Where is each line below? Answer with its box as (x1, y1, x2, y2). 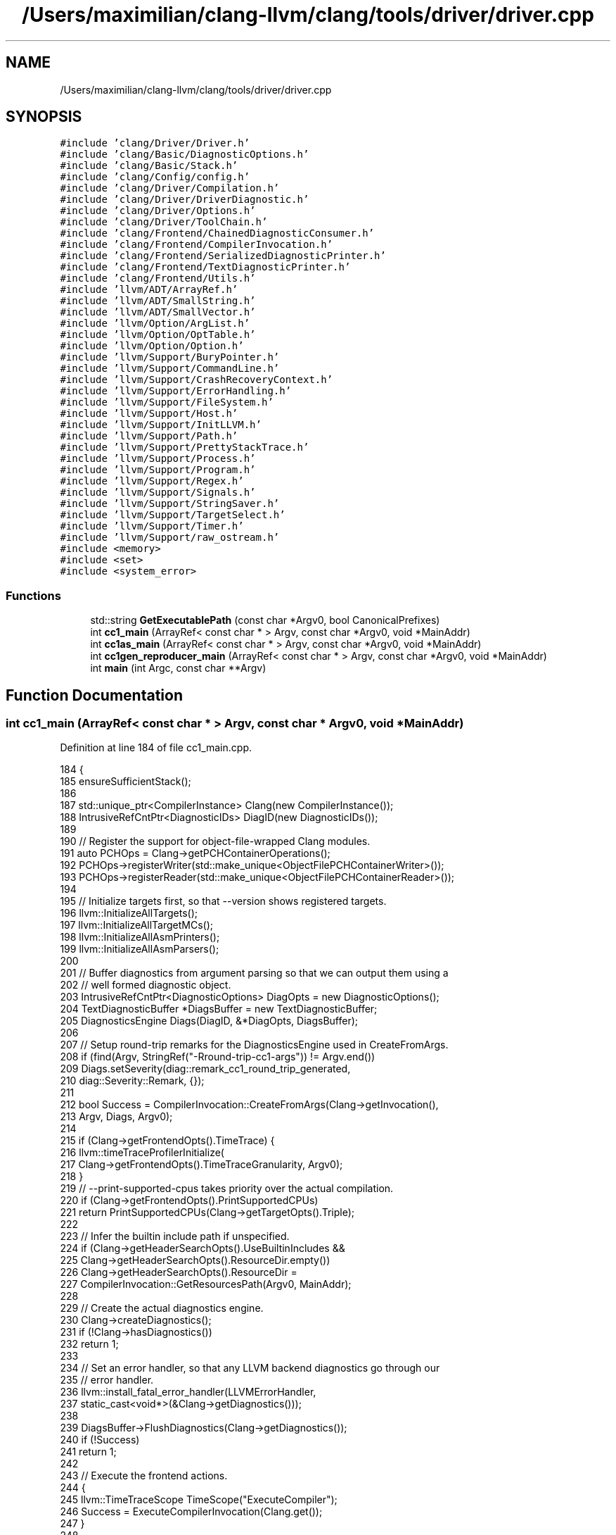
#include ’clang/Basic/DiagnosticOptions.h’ (60, 149, 309, 161)
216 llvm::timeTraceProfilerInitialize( (60, 1146, 224, 1159)
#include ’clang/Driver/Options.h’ (60, 205, 256, 217)
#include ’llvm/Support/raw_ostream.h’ (60, 532, 280, 544)
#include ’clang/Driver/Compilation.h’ (60, 182, 280, 194)
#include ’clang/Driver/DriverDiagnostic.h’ (60, 194, 309, 206)
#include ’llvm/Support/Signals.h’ (60, 487, 256, 499)
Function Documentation (6, 686, 183, 704)
